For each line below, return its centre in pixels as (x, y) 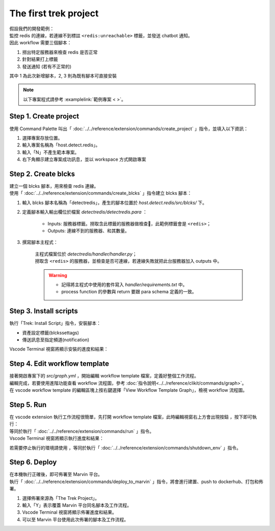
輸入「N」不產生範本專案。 (51, 152)
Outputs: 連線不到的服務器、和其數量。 (89, 231)
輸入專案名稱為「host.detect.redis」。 (61, 145)
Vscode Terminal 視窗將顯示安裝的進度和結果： (59, 349)
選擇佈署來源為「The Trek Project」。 (61, 498)
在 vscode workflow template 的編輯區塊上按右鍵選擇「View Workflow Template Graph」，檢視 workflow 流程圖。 (128, 390)
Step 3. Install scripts (44, 311)
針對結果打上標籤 (40, 59)
